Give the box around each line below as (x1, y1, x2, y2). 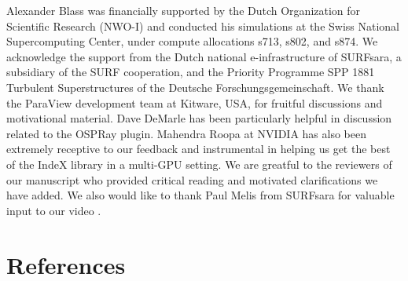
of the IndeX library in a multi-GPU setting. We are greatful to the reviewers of (6, 155, 392, 172)
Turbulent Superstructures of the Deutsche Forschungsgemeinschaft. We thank (6, 78, 384, 95)
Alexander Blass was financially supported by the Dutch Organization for (6, 2, 361, 18)
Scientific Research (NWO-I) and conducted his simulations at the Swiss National (6, 17, 400, 34)
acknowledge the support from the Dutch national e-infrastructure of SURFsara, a (6, 48, 402, 64)
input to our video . (6, 202, 101, 218)
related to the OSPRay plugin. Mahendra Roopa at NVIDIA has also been (6, 125, 366, 141)
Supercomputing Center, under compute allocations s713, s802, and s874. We (6, 33, 378, 49)
